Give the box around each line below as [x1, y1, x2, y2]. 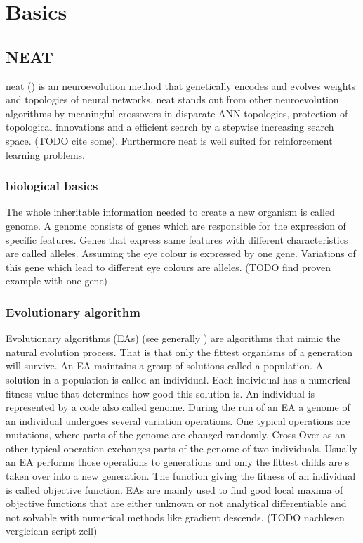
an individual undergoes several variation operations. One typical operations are [6, 413, 350, 428]
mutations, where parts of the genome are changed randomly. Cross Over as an [6, 427, 345, 442]
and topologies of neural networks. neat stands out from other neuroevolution [6, 92, 339, 107]
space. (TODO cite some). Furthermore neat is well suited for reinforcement [6, 133, 333, 148]
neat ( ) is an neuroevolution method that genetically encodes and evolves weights [6, 78, 356, 93]
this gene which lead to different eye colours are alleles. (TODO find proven [6, 259, 331, 274]
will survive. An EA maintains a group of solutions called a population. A [6, 358, 324, 373]
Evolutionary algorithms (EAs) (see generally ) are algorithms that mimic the [6, 331, 341, 346]
